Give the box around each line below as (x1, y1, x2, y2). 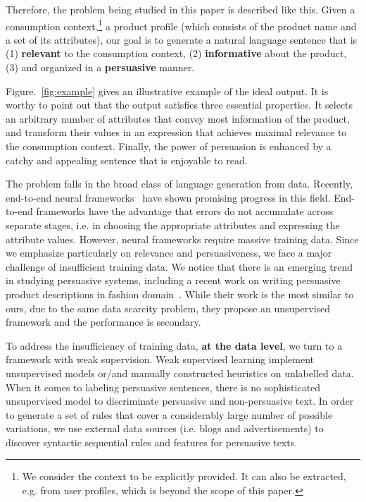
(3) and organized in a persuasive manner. (6, 60, 195, 75)
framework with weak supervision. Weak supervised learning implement (6, 352, 315, 367)
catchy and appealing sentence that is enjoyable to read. (6, 152, 248, 167)
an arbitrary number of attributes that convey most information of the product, (6, 111, 350, 125)
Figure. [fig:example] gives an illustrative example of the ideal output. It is (6, 83, 329, 98)
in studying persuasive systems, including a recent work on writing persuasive (6, 273, 341, 288)
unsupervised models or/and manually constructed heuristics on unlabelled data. (6, 365, 354, 380)
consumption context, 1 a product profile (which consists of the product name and (6, 16, 357, 33)
